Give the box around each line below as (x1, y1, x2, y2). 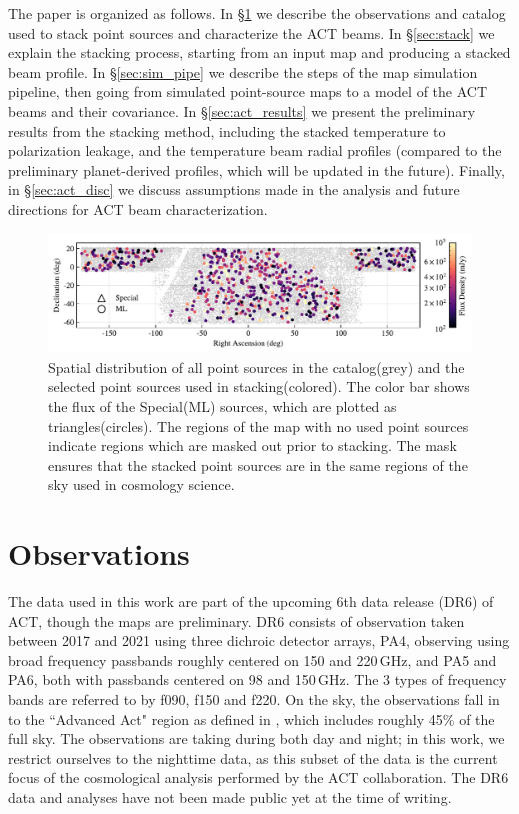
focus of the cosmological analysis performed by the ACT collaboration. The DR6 (8, 767, 509, 788)
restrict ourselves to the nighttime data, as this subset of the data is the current (8, 747, 498, 768)
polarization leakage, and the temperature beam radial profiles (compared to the (8, 140, 502, 161)
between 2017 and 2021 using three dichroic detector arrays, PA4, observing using (8, 630, 510, 651)
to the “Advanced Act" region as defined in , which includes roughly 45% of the (8, 708, 495, 729)
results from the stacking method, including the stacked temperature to (8, 120, 446, 141)
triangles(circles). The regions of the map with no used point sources (48, 415, 469, 436)
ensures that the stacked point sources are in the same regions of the (48, 454, 468, 475)
